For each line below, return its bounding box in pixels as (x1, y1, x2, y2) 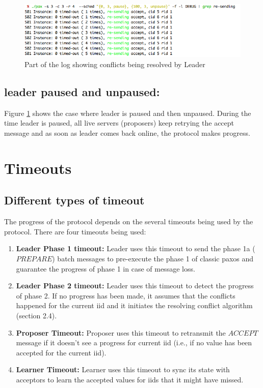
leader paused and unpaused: (4, 84, 160, 100)
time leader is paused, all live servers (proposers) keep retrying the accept (4, 117, 234, 128)
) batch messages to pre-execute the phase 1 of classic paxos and (52, 253, 254, 263)
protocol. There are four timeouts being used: (4, 226, 146, 236)
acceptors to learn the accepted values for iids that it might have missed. (16, 374, 244, 384)
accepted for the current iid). (16, 347, 107, 357)
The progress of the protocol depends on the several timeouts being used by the (4, 216, 253, 227)
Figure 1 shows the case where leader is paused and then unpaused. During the (4, 107, 251, 118)
